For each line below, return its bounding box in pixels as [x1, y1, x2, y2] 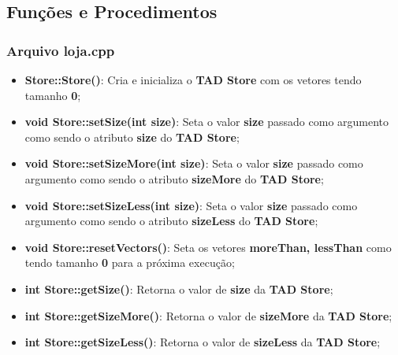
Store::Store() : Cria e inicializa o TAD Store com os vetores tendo [24, 72, 362, 87]
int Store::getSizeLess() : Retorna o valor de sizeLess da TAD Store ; [24, 334, 381, 350]
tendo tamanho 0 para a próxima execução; [24, 254, 235, 271]
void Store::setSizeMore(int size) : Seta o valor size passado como [24, 155, 363, 172]
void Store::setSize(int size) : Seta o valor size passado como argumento [24, 113, 389, 130]
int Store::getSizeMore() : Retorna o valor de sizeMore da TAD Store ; [24, 307, 392, 324]
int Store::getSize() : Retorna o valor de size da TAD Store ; [24, 280, 333, 297]
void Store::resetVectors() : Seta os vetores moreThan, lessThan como [24, 239, 392, 255]
